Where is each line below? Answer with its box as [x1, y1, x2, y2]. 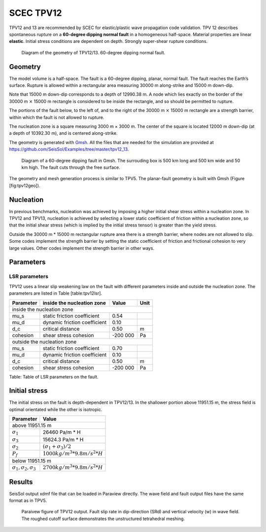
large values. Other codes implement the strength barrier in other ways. [9, 245, 155, 251]
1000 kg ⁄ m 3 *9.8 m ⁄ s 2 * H [42, 450, 103, 457]
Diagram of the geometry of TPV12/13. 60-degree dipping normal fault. [21, 49, 166, 55]
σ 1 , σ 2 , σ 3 [12, 464, 36, 471]
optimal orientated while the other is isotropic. [9, 406, 102, 412]
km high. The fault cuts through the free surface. [21, 164, 121, 170]
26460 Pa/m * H [42, 429, 81, 436]
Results [9, 478, 33, 486]
